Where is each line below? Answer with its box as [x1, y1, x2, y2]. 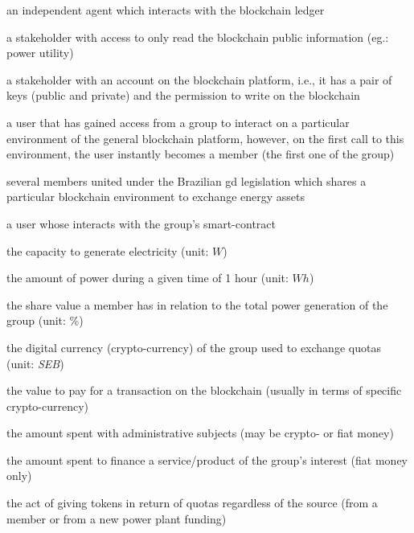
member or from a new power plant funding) [6, 510, 227, 527]
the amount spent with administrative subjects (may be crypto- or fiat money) [6, 424, 394, 441]
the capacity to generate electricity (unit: [6, 242, 209, 259]
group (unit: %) [6, 312, 84, 329]
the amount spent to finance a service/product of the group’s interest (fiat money [6, 451, 408, 468]
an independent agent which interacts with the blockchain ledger [6, 2, 325, 18]
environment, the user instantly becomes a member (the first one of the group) [6, 146, 395, 162]
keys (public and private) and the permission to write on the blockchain [6, 87, 360, 104]
